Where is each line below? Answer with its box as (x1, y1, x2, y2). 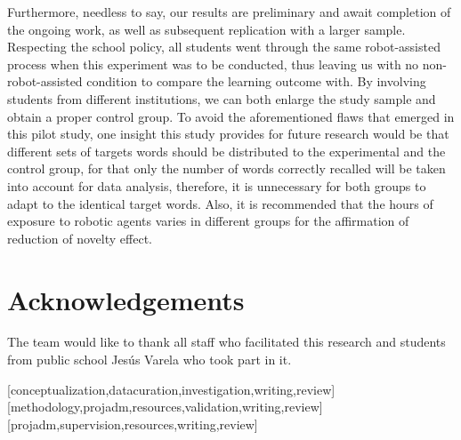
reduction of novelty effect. (7, 228, 152, 247)
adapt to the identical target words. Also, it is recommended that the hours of (7, 194, 433, 212)
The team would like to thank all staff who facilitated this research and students (7, 332, 446, 351)
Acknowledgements (7, 281, 245, 317)
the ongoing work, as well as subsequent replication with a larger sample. (7, 20, 406, 38)
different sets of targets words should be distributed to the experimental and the (7, 141, 446, 160)
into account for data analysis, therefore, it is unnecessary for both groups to (7, 176, 426, 195)
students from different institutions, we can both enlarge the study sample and (7, 89, 436, 108)
